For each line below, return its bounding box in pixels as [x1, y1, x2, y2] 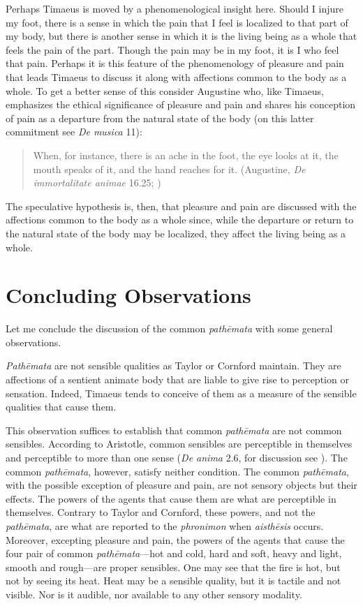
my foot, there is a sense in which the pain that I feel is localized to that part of [6, 15, 348, 29]
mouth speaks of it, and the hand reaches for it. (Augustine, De [33, 161, 306, 176]
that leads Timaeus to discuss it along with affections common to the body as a [6, 69, 347, 84]
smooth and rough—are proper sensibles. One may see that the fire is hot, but [6, 559, 341, 574]
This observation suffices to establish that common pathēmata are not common [6, 422, 342, 437]
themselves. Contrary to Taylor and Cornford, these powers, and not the [6, 505, 316, 519]
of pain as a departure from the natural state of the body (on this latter [6, 110, 314, 125]
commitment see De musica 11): [6, 124, 142, 139]
